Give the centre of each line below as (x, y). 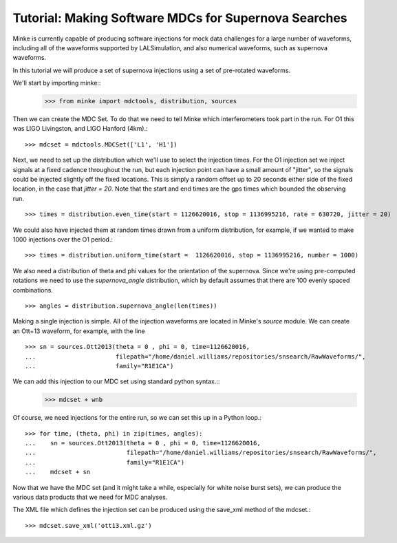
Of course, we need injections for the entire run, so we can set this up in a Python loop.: (137, 418)
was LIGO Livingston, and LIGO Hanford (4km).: (80, 129)
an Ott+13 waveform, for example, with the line (79, 331)
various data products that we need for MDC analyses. (90, 497)
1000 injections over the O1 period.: (63, 239)
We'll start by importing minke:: (57, 83)
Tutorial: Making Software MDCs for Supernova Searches (180, 18)
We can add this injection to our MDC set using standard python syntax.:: (116, 381)
